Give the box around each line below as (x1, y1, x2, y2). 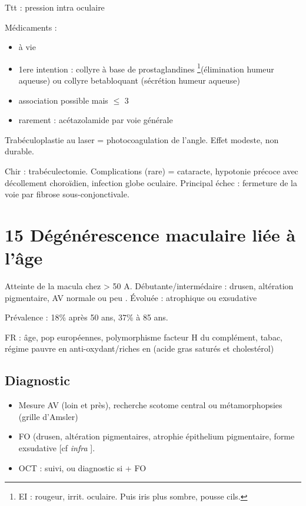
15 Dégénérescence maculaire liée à (5, 222, 296, 246)
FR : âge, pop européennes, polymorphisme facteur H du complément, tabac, (5, 330, 282, 343)
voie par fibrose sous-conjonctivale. (5, 188, 129, 200)
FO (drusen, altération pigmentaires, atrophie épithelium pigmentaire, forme (18, 430, 295, 442)
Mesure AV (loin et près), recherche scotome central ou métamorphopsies (18, 399, 282, 411)
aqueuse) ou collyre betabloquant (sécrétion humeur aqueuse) (18, 74, 240, 87)
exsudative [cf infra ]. (18, 442, 95, 454)
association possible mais (18, 94, 108, 106)
